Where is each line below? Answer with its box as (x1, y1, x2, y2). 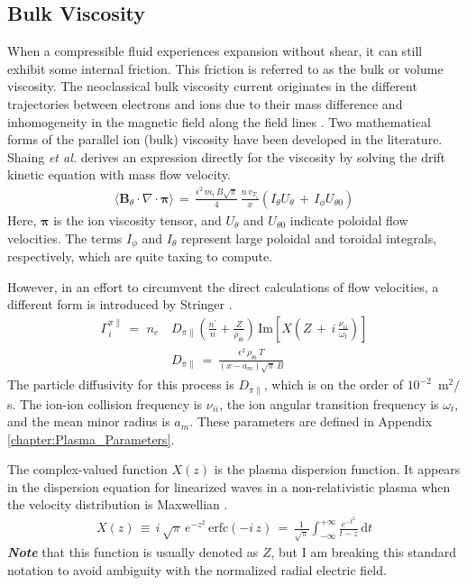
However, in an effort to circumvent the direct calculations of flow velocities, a (7, 277, 439, 296)
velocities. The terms (7, 228, 123, 247)
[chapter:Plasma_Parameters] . (7, 429, 175, 448)
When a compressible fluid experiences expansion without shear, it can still (7, 41, 423, 60)
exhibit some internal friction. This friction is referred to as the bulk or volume (7, 59, 444, 78)
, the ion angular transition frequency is (219, 394, 439, 413)
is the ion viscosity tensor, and (53, 210, 222, 229)
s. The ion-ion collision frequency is (7, 394, 203, 413)
